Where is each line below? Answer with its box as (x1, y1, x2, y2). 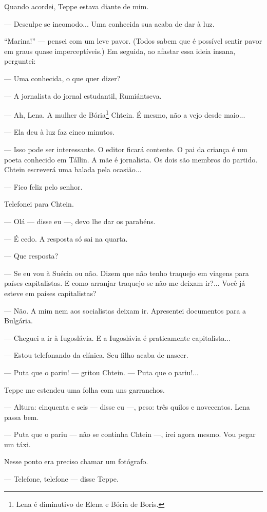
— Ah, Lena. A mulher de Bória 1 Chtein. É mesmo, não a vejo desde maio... (4, 108, 245, 120)
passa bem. (4, 411, 39, 422)
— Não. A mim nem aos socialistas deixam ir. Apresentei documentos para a (4, 305, 246, 316)
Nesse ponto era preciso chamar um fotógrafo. (4, 456, 148, 467)
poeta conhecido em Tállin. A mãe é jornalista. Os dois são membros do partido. (4, 154, 258, 164)
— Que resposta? (4, 250, 59, 261)
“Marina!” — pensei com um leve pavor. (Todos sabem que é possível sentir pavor (4, 35, 262, 46)
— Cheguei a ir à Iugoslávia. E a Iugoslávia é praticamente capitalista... (4, 332, 231, 343)
